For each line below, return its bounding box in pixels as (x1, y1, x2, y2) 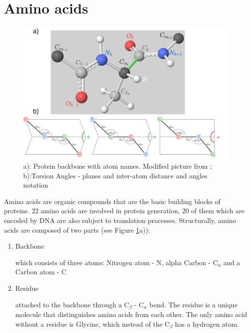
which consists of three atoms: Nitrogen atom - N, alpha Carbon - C (15, 257, 218, 267)
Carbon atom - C (15, 267, 67, 277)
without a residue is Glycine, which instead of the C (15, 318, 170, 329)
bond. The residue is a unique (149, 299, 238, 309)
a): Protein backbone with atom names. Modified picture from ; (23, 161, 212, 171)
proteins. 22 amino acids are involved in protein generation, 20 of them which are (4, 206, 245, 216)
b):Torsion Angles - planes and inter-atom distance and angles (23, 170, 207, 180)
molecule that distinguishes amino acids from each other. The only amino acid (15, 309, 247, 319)
